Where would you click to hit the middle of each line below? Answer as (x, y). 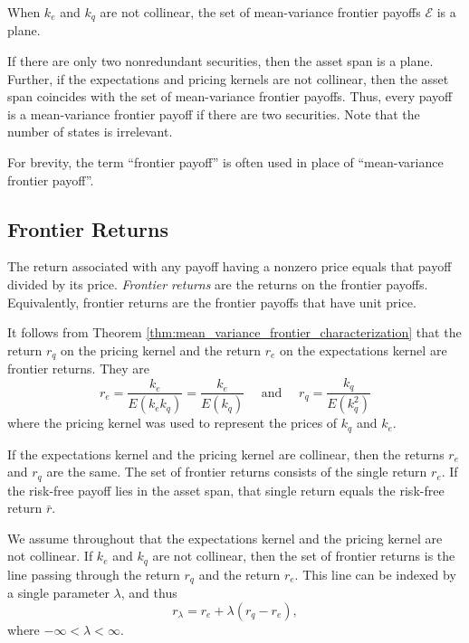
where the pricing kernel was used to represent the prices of (172, 423)
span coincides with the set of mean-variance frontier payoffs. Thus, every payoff (230, 96)
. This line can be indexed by (375, 574)
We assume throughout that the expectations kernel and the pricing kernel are (225, 538)
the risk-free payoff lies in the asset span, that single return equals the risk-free (226, 490)
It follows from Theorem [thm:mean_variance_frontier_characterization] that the (234, 332)
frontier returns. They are (79, 369)
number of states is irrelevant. (90, 132)
